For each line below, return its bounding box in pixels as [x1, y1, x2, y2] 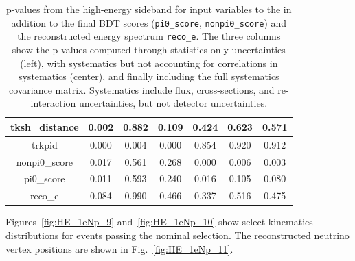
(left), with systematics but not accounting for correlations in [20, 55, 278, 70]
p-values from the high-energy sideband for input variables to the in [6, 2, 292, 16]
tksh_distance [10, 119, 79, 134]
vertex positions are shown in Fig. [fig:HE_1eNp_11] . [5, 241, 233, 256]
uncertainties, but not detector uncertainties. [78, 96, 268, 110]
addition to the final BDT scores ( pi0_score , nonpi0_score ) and [11, 15, 287, 29]
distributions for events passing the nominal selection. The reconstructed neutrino [5, 227, 350, 242]
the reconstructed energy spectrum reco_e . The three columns [17, 29, 281, 43]
